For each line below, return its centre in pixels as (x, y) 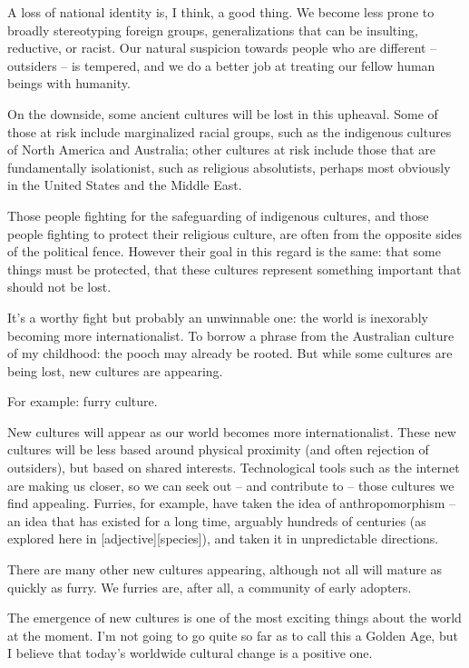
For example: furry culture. (83, 401)
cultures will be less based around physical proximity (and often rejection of (218, 449)
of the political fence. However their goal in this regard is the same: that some (224, 251)
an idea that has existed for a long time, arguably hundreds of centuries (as (217, 520)
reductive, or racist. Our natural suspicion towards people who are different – (222, 48)
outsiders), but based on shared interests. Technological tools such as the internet (234, 468)
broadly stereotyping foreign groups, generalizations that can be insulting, (213, 30)
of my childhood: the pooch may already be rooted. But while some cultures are (230, 353)
